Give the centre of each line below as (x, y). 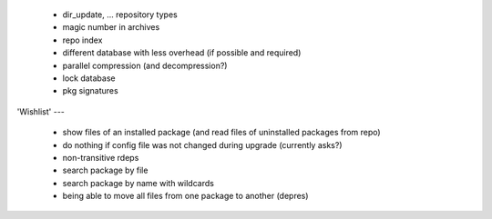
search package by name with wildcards (138, 183)
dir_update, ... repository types (120, 15)
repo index (82, 40)
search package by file (105, 170)
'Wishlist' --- (41, 111)
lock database (89, 78)
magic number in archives (111, 27)
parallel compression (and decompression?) (145, 65)
